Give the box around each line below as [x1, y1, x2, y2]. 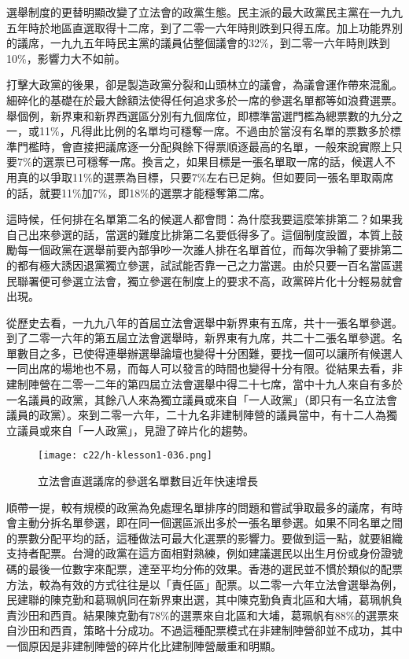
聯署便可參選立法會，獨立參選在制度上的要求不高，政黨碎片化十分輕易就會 [17, 272, 403, 289]
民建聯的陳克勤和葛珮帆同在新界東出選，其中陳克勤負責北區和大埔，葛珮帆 [6, 591, 392, 608]
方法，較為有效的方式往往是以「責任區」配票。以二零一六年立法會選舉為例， [6, 576, 403, 592]
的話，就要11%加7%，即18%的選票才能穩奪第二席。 [6, 184, 271, 201]
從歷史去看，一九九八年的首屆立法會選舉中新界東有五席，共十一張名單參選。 [6, 314, 403, 330]
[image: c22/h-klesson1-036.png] [38, 450, 212, 462]
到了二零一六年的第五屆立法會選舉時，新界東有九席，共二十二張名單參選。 [6, 329, 392, 346]
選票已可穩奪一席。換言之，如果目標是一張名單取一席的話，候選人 [42, 153, 385, 170]
